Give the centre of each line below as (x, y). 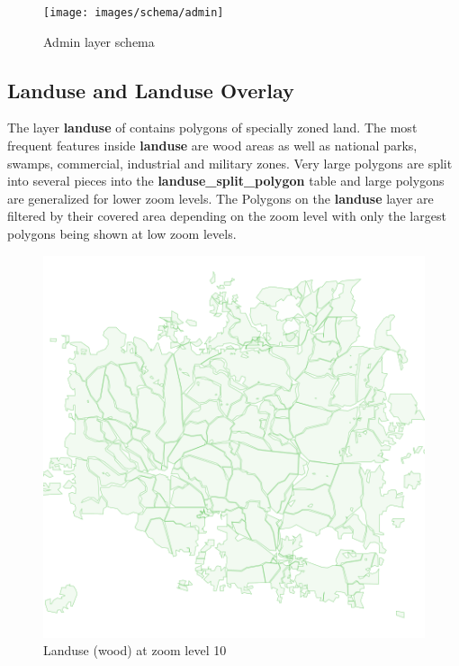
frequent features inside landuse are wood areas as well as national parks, (212, 146)
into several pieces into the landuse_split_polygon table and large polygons (226, 181)
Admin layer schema (99, 41)
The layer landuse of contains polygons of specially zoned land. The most (212, 128)
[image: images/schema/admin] (134, 13)
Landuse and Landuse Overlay (151, 90)
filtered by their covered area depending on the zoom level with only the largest (227, 216)
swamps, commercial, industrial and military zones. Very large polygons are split (230, 163)
